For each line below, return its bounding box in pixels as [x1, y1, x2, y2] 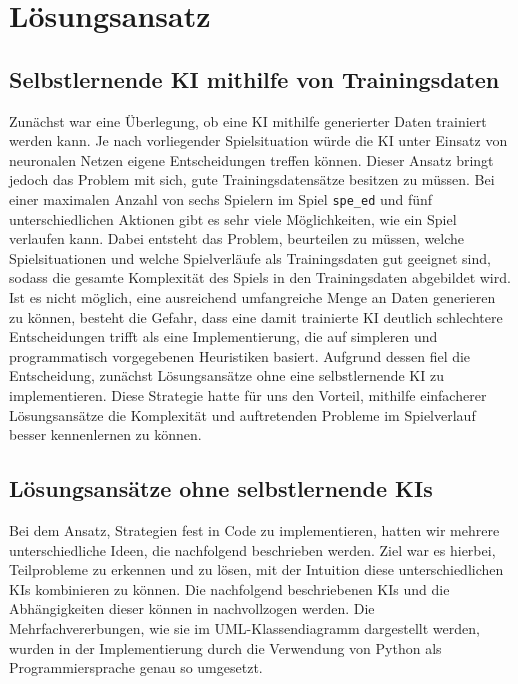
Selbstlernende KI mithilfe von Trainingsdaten [9, 63, 500, 94]
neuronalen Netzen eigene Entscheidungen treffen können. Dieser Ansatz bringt [9, 149, 494, 170]
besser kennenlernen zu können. [9, 424, 202, 445]
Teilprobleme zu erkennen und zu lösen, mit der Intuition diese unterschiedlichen [9, 559, 504, 580]
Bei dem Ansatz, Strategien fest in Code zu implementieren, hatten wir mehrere [9, 519, 500, 540]
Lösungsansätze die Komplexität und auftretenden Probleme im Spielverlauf [9, 404, 476, 425]
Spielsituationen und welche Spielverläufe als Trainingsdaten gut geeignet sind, [9, 247, 491, 268]
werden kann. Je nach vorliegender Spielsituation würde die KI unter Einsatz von [9, 130, 508, 151]
